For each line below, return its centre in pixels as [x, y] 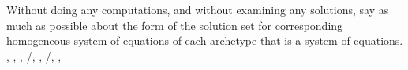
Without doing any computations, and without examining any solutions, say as [198, 9]
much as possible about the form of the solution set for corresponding [175, 25]
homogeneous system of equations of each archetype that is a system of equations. [205, 41]
